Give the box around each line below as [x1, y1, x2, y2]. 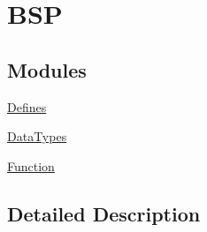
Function [7, 156, 55, 175]
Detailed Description [7, 199, 201, 227]
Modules [7, 56, 87, 83]
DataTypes [7, 127, 67, 146]
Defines [7, 97, 47, 116]
